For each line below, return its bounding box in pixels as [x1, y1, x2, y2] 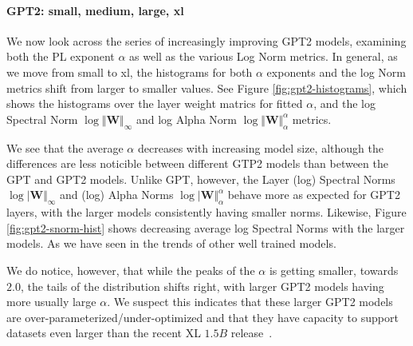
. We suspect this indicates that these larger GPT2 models [107, 293, 393, 310]
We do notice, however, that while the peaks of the [6, 261, 255, 278]
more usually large [6, 293, 96, 310]
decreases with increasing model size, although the [137, 139, 383, 156]
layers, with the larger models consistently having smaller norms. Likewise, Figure [6, 204, 407, 221]
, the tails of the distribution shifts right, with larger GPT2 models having [20, 277, 384, 294]
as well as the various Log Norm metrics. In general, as [129, 48, 398, 65]
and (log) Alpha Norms [60, 186, 174, 203]
